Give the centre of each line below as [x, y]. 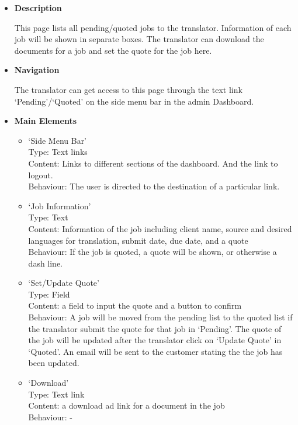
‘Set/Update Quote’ [64, 283]
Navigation [37, 70]
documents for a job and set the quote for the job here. [113, 50]
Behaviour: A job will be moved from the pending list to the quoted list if [160, 317]
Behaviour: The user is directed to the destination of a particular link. [154, 186]
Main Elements [46, 121]
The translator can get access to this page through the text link [128, 89]
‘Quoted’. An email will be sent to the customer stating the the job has [155, 351]
